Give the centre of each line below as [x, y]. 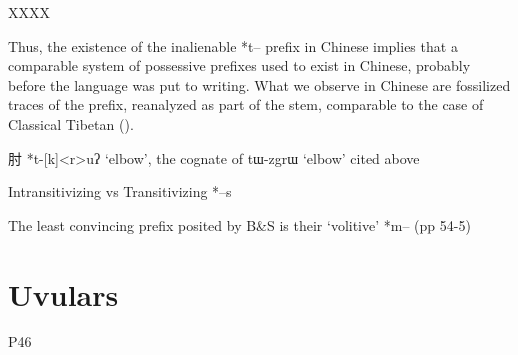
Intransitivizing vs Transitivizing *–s [120, 191]
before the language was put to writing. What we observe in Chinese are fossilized [259, 84]
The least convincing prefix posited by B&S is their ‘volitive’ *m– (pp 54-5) [239, 224]
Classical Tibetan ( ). [71, 123]
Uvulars [63, 293]
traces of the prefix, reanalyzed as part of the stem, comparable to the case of [246, 104]
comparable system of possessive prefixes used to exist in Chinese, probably [239, 65]
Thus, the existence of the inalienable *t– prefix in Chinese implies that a [233, 45]
